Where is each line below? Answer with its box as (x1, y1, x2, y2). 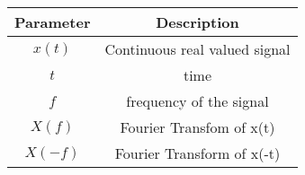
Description (156, 12, 239, 32)
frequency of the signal (126, 91, 269, 111)
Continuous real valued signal (104, 39, 291, 59)
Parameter (14, 12, 91, 32)
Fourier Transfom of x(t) (120, 117, 275, 137)
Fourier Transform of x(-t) (114, 143, 281, 163)
